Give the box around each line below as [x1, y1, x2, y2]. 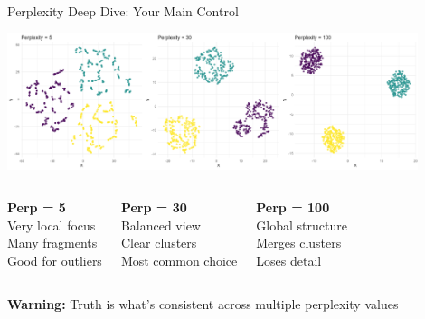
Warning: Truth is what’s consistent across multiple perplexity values [7, 294, 399, 313]
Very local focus [7, 215, 96, 234]
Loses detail [256, 251, 322, 270]
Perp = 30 [120, 198, 187, 217]
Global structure [256, 215, 347, 234]
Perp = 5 [7, 198, 66, 217]
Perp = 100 [256, 198, 330, 217]
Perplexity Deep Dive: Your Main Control [7, 2, 239, 20]
